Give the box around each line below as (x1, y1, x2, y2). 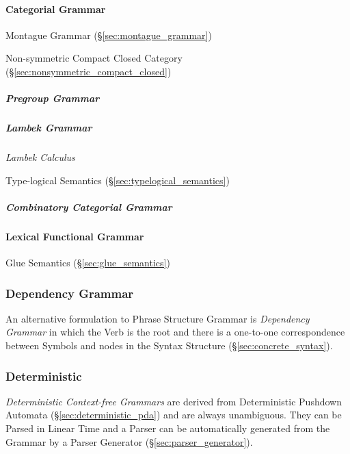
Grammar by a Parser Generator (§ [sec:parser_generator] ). (5, 434, 253, 449)
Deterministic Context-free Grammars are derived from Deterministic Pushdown (5, 394, 342, 408)
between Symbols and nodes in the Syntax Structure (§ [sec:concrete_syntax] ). (5, 338, 333, 353)
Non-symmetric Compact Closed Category (5, 51, 183, 65)
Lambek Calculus (5, 150, 75, 164)
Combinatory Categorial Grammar (5, 199, 172, 214)
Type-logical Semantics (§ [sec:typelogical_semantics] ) (5, 173, 230, 187)
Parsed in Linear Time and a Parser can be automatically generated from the (5, 421, 330, 436)
